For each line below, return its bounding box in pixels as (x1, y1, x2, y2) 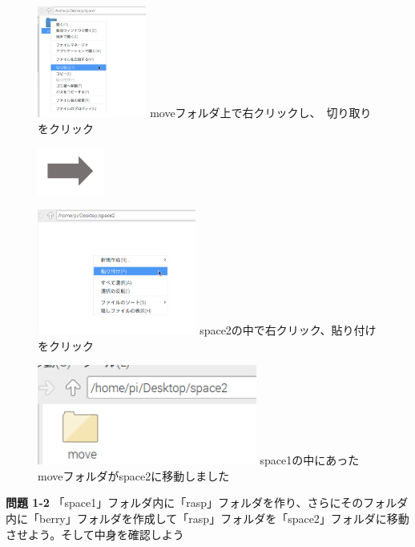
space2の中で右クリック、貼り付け (199, 321, 377, 338)
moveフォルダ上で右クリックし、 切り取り (150, 104, 372, 121)
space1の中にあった (260, 452, 360, 468)
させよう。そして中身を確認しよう (6, 525, 184, 542)
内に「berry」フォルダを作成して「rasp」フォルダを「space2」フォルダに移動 (6, 509, 409, 526)
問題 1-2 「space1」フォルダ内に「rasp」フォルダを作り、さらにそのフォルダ (6, 494, 409, 511)
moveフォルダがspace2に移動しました (38, 467, 230, 484)
